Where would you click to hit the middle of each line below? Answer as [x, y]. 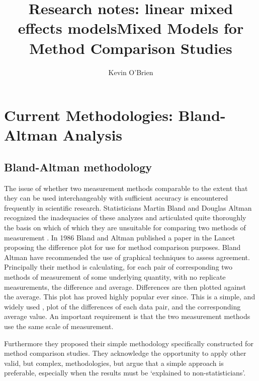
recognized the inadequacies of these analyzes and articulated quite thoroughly [125, 217]
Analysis [93, 135]
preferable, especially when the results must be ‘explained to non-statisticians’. [125, 373]
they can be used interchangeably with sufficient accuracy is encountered [116, 198]
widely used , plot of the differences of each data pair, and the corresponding [122, 306]
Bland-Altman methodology [78, 167]
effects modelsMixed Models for [131, 28]
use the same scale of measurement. [59, 326]
